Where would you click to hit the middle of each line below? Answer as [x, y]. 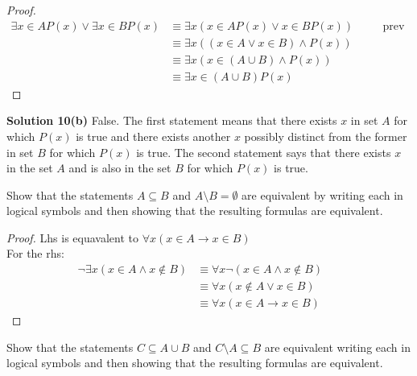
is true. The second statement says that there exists [264, 152]
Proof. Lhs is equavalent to [72, 237]
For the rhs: [35, 253]
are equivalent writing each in [337, 347]
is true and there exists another [153, 136]
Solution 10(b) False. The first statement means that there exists [172, 120]
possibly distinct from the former [326, 136]
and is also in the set [120, 168]
